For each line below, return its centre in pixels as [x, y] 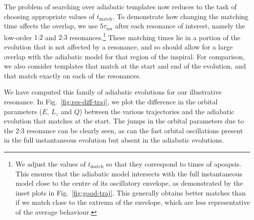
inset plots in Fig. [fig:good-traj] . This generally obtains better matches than [131, 192]
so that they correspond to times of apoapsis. [174, 163]
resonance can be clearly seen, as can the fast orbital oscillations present [135, 130]
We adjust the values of [51, 163]
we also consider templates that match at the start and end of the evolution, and [125, 66]
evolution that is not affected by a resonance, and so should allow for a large [118, 47]
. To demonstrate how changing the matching [180, 16]
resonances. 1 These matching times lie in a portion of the [155, 36]
